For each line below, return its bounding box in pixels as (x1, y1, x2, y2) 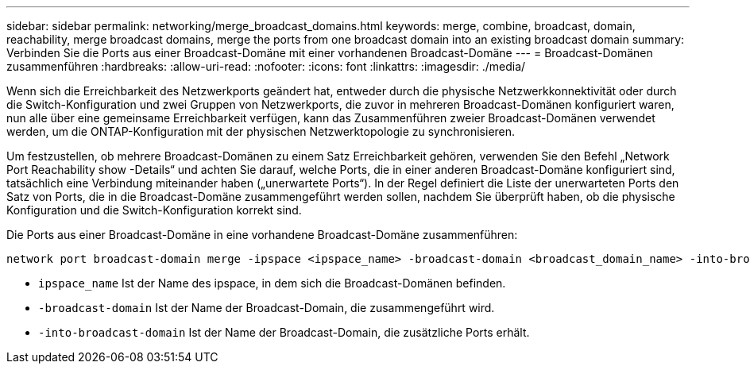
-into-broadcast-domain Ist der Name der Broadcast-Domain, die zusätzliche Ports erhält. (38, 326, 530, 339)
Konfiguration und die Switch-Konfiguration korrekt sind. (6, 203, 302, 217)
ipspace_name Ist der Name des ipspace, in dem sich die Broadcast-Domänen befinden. (38, 276, 506, 290)
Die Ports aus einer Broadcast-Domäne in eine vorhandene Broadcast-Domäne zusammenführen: (6, 228, 518, 241)
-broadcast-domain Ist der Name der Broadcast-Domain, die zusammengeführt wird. (38, 301, 495, 314)
